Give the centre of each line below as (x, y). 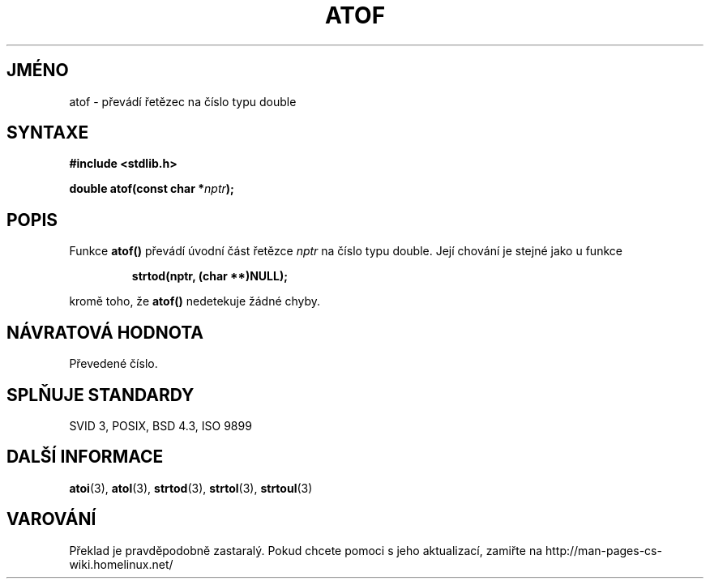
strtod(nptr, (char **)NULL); (210, 276)
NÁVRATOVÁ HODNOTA (105, 332)
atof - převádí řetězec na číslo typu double (183, 101)
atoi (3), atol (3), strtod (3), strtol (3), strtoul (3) (191, 488)
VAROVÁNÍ (51, 519)
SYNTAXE (48, 133)
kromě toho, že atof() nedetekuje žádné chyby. (195, 301)
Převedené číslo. (113, 364)
